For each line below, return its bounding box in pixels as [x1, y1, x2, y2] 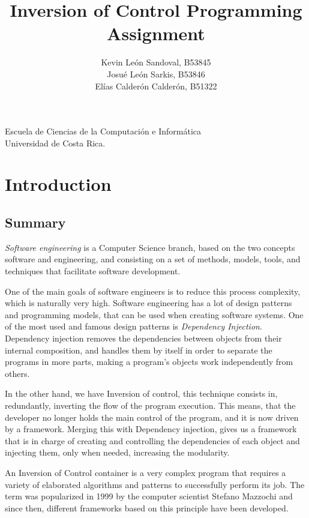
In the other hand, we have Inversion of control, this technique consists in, [5, 387, 278, 400]
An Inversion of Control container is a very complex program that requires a [5, 466, 286, 478]
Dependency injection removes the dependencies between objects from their [5, 332, 282, 345]
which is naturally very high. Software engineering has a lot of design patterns [5, 297, 292, 309]
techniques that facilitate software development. [5, 265, 181, 277]
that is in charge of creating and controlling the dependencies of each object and [5, 434, 300, 447]
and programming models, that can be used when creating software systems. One [5, 308, 304, 321]
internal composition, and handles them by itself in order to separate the [5, 343, 272, 356]
